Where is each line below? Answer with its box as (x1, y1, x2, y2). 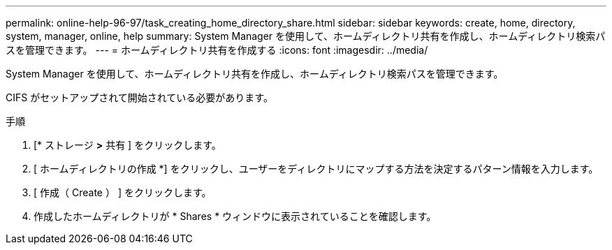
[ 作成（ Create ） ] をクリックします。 (34, 186, 212, 198)
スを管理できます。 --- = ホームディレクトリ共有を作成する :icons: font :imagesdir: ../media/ (6, 44, 428, 56)
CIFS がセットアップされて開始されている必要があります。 (6, 91, 273, 103)
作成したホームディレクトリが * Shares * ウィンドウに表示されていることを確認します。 (34, 210, 437, 222)
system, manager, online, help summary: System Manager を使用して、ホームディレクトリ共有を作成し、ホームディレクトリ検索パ (6, 30, 606, 42)
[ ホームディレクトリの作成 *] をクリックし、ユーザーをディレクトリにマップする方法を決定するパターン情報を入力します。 (34, 163, 599, 175)
